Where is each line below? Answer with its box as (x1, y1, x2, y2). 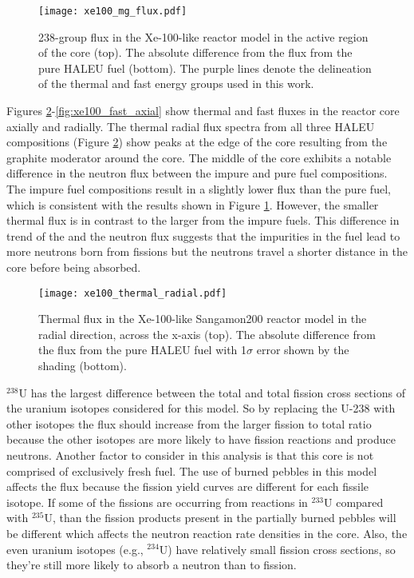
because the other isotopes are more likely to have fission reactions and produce (6, 431, 396, 448)
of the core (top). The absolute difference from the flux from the (38, 44, 353, 61)
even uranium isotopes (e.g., (6, 540, 144, 557)
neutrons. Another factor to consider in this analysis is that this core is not (6, 446, 374, 463)
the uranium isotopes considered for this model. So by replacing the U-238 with (6, 400, 396, 417)
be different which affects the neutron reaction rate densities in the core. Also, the (6, 524, 408, 541)
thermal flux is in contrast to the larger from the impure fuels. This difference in (6, 212, 400, 229)
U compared (324, 493, 384, 510)
